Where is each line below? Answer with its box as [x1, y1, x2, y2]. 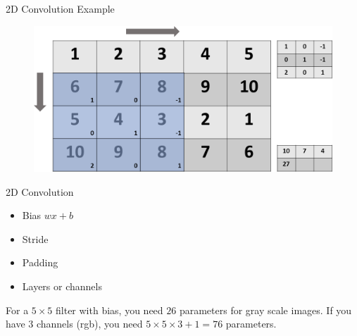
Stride [22, 231, 49, 246]
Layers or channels [22, 278, 102, 293]
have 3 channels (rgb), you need [6, 316, 143, 331]
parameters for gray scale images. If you [179, 302, 352, 317]
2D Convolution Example [6, 1, 115, 15]
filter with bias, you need [56, 302, 163, 317]
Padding [22, 255, 58, 270]
